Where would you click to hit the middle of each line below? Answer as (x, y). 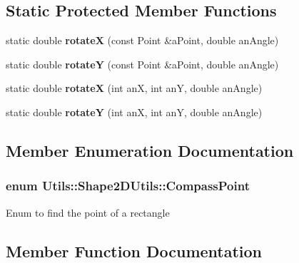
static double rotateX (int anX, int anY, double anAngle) (134, 88)
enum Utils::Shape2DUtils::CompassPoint (128, 186)
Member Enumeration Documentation (150, 150)
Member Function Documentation (134, 251)
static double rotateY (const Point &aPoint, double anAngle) (142, 64)
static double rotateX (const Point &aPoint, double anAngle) (142, 40)
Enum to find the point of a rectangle (88, 212)
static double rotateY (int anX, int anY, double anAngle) (134, 112)
